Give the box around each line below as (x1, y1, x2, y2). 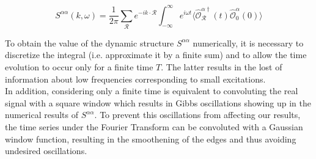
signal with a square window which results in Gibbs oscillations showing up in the (5, 96, 311, 109)
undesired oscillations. (5, 144, 87, 157)
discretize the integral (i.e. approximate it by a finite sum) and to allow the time (5, 48, 307, 61)
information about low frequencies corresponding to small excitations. (5, 72, 266, 85)
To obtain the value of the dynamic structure (5, 36, 174, 49)
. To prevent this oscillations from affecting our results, (94, 108, 301, 121)
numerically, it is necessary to (193, 36, 304, 49)
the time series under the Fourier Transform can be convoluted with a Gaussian (5, 120, 303, 133)
